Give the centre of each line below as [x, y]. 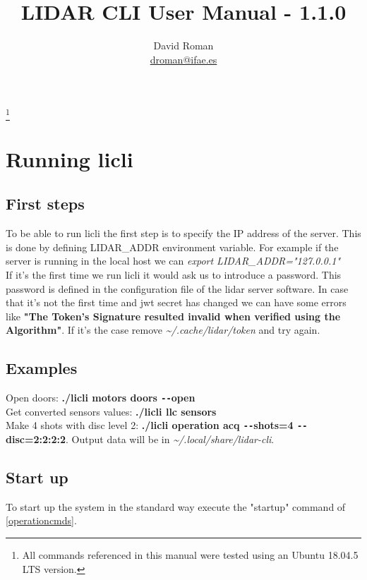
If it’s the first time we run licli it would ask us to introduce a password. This [174, 274]
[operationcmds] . [41, 520]
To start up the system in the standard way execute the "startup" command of [176, 506]
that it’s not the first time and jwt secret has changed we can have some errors [176, 302]
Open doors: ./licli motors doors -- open [101, 398]
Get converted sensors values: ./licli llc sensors [111, 411]
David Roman [183, 46]
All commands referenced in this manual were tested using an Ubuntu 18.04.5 [190, 555]
